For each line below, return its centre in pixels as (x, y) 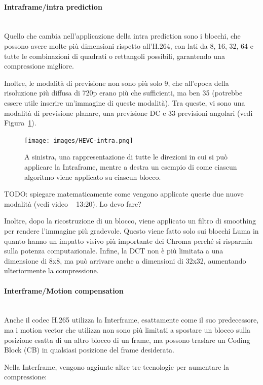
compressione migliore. (39, 66)
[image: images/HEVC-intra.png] (79, 140)
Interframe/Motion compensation (64, 290)
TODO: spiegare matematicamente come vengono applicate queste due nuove (124, 194)
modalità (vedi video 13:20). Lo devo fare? (73, 203)
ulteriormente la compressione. (51, 270)
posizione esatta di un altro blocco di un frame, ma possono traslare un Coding (127, 340)
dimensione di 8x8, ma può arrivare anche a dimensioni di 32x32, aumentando (125, 260)
